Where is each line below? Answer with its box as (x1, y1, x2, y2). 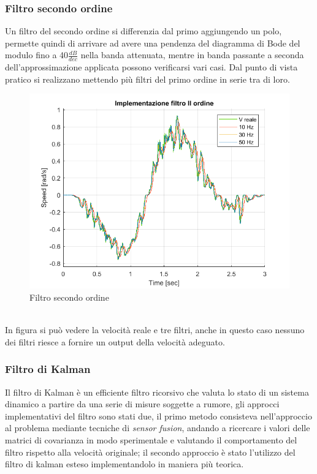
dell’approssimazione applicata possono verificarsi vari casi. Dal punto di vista (5, 61, 298, 73)
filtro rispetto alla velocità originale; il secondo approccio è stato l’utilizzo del (5, 445, 296, 458)
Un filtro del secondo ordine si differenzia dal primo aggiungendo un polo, (5, 24, 282, 37)
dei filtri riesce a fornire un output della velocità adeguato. (5, 335, 225, 348)
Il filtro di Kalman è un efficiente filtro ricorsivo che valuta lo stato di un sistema (5, 385, 309, 398)
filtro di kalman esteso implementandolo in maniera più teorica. (5, 457, 244, 470)
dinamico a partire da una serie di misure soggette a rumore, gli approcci (5, 397, 280, 410)
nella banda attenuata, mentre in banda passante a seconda (80, 48, 304, 61)
